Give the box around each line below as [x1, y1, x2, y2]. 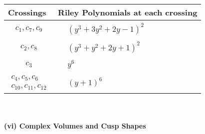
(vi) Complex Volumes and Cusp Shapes [4, 121, 146, 131]
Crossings [8, 6, 46, 18]
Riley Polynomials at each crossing [58, 6, 198, 18]
